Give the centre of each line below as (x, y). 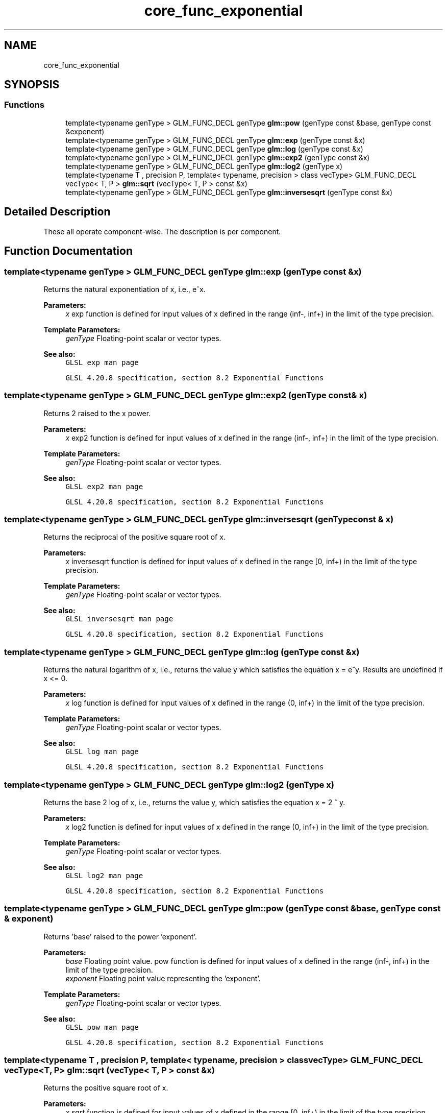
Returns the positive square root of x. (106, 1088)
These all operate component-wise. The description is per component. (162, 231)
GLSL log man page (102, 752)
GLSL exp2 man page (104, 486)
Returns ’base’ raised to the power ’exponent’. (120, 936)
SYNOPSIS (32, 85)
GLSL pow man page (102, 1027)
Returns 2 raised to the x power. (97, 413)
